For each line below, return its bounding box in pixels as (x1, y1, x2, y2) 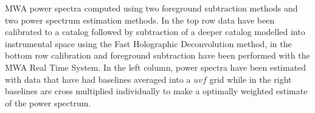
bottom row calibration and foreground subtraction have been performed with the (5, 49, 310, 62)
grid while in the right (209, 73, 292, 85)
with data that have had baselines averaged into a (5, 73, 191, 85)
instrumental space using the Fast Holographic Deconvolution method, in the (5, 37, 292, 50)
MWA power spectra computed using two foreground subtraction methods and (5, 2, 298, 14)
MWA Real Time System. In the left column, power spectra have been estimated (5, 60, 306, 73)
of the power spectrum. (5, 96, 91, 109)
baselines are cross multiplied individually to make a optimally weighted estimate (5, 85, 308, 97)
